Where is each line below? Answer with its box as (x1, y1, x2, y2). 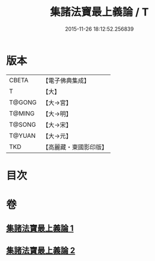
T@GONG (9, 98, 37, 107)
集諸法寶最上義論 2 (6, 245, 76, 255)
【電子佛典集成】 (42, 76, 90, 85)
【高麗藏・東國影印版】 (42, 143, 108, 151)
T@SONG (9, 120, 37, 128)
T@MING (9, 109, 35, 117)
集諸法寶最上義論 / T (50, 5, 149, 19)
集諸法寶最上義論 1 (6, 223, 74, 234)
